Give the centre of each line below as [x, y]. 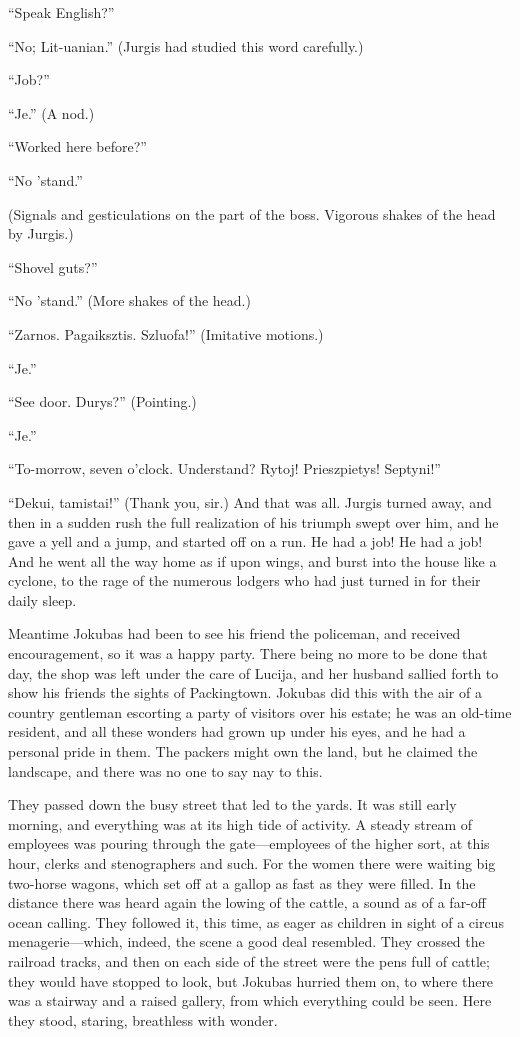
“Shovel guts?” [53, 266]
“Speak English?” [61, 12]
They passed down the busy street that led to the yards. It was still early [232, 804]
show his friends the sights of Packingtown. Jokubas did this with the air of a [245, 692]
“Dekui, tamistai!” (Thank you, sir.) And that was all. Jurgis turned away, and [250, 501]
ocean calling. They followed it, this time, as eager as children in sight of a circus [256, 921]
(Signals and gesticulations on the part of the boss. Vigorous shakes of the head [252, 213]
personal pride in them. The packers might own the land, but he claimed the [243, 751]
